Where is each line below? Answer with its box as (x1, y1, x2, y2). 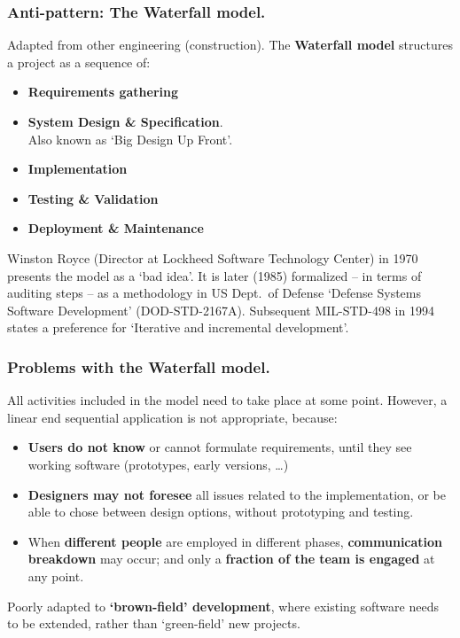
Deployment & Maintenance (27, 219, 204, 237)
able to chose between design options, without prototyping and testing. (27, 502, 414, 521)
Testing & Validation (27, 189, 159, 207)
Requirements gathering (27, 82, 179, 101)
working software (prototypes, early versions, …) (27, 455, 289, 473)
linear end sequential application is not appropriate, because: (7, 408, 338, 426)
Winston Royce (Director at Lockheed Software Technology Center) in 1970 (7, 248, 418, 267)
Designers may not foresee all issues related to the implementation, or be (27, 485, 446, 503)
